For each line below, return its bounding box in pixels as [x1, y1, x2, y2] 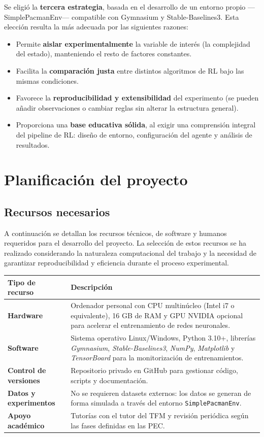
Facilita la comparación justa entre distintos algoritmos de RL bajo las [16, 65, 244, 76]
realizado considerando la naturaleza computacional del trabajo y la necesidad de [4, 247, 256, 258]
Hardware [8, 310, 43, 320]
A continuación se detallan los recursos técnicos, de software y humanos [4, 227, 227, 238]
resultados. [16, 139, 50, 150]
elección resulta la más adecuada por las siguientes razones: [4, 21, 188, 32]
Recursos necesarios [4, 204, 110, 219]
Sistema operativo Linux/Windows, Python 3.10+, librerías [71, 332, 256, 343]
